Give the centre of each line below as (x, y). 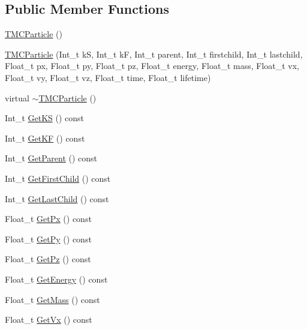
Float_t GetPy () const (48, 238)
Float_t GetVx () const (49, 319)
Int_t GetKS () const (45, 118)
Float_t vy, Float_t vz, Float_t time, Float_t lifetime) (108, 77)
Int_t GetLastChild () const (57, 198)
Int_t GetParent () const (51, 158)
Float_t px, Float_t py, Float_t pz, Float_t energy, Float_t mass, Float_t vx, (152, 66)
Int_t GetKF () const (45, 138)
